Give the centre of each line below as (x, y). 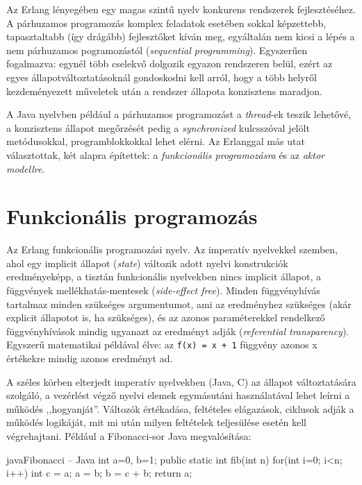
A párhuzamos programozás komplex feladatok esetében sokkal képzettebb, (166, 23)
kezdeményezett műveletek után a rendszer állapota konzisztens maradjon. (164, 91)
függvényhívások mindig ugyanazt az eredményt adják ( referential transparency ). (178, 331)
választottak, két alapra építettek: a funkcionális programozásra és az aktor (165, 154)
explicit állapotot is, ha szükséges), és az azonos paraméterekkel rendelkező (166, 317)
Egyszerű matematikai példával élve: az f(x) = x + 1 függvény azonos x (162, 344)
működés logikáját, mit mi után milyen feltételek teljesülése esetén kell (156, 422)
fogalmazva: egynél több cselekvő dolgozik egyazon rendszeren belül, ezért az (170, 63)
